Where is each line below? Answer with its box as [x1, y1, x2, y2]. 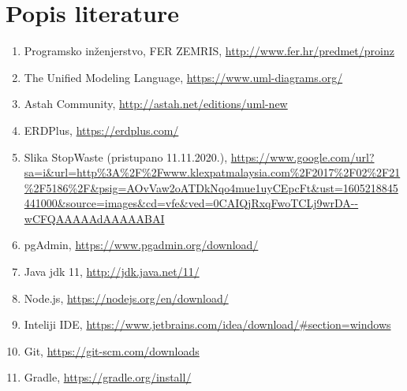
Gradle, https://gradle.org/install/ [24, 369, 192, 385]
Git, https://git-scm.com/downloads [24, 342, 200, 359]
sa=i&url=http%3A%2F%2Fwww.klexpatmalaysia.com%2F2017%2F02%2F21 [24, 164, 401, 181]
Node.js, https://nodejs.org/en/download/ [24, 289, 229, 306]
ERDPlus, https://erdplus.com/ [24, 121, 179, 138]
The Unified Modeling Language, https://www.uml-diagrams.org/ [24, 69, 343, 85]
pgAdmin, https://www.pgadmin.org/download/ [24, 236, 259, 253]
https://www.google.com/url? [230, 148, 375, 165]
